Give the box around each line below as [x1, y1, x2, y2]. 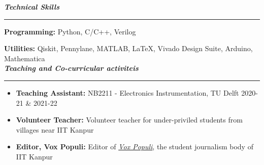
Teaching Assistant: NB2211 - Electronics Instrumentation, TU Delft [16, 87, 239, 98]
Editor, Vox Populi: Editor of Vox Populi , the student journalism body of [16, 141, 253, 152]
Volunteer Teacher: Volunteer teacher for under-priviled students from [16, 114, 243, 125]
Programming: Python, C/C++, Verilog [4, 26, 136, 36]
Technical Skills [4, 2, 60, 12]
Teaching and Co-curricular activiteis [4, 63, 139, 73]
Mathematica [4, 53, 45, 63]
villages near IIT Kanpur [16, 124, 94, 135]
